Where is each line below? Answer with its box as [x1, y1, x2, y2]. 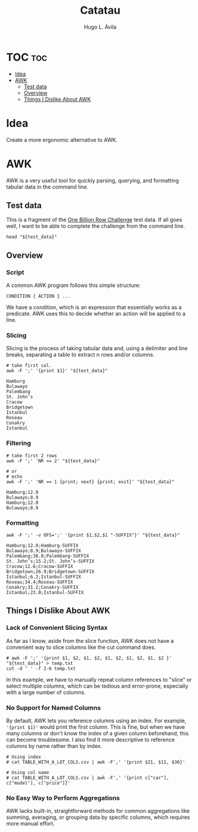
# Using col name [6, 769, 49, 775]
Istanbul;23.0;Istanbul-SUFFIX [6, 589, 84, 595]
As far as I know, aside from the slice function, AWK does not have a [6, 637, 174, 644]
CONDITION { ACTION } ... [6, 293, 70, 299]
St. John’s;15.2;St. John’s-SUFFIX [6, 558, 95, 564]
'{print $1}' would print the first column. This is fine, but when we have [6, 723, 185, 731]
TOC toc [6, 50, 48, 64]
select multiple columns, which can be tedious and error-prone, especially [6, 682, 189, 689]
